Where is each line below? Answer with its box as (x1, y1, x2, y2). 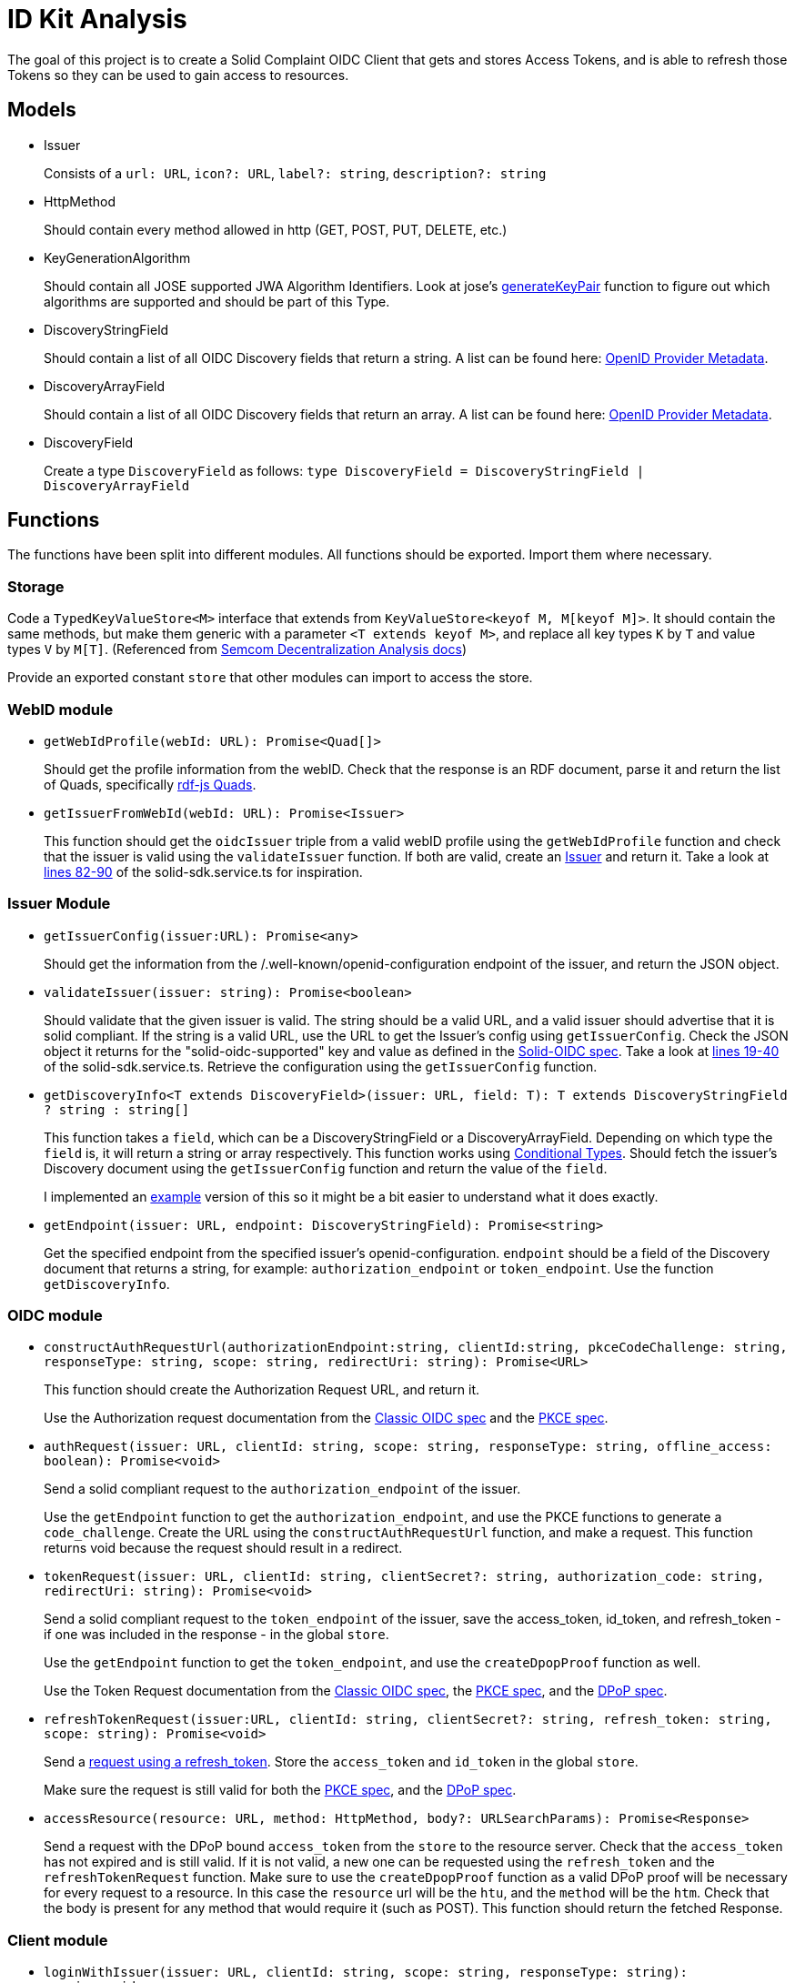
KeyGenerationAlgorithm (44, 249, 191, 266)
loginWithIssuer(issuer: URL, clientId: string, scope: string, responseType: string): (44, 1965, 689, 1980)
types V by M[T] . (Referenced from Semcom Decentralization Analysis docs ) (7, 641, 467, 658)
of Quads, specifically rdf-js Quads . (44, 776, 257, 792)
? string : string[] (44, 1102, 190, 1117)
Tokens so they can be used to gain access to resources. (7, 66, 349, 83)
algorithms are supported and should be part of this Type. (44, 293, 390, 309)
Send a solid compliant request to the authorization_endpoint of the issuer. (44, 1481, 521, 1497)
